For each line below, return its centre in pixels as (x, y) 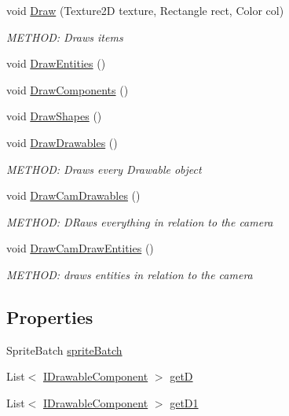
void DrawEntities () (56, 63)
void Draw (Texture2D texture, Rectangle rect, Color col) (145, 10)
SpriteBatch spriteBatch (64, 350)
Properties (50, 317)
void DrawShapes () (54, 116)
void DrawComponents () (68, 89)
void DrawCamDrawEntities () (80, 248)
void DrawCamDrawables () (73, 195)
